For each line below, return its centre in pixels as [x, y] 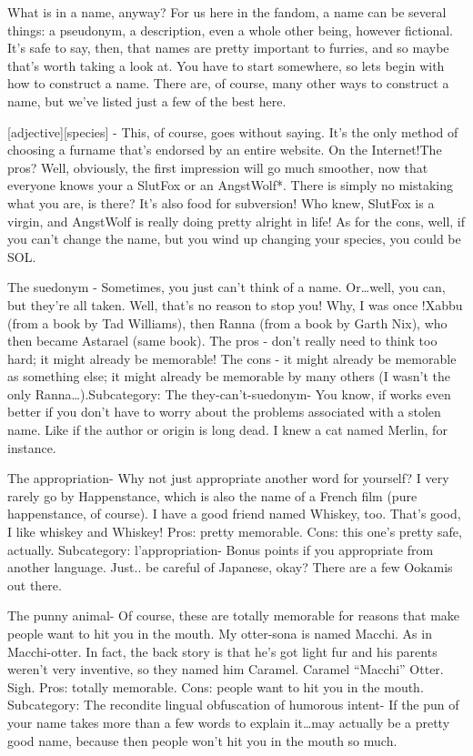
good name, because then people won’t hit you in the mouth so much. [202, 740]
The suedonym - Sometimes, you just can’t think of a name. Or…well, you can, [226, 287]
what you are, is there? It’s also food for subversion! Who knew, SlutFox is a [221, 202]
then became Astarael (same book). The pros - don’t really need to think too [222, 341]
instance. [32, 447]
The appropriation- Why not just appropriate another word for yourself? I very [228, 478]
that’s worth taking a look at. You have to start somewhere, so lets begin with [226, 65]
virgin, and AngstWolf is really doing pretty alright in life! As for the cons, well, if [236, 221]
